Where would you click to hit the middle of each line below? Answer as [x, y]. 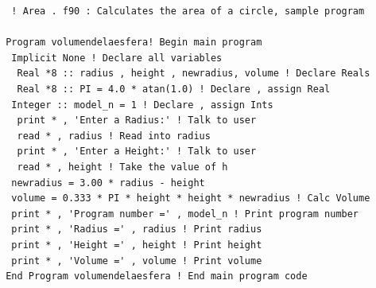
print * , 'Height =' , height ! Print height [137, 245]
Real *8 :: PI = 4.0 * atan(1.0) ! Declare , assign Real [174, 89]
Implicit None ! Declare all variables [117, 58]
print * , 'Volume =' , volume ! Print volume [137, 261]
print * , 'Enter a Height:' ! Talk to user [137, 152]
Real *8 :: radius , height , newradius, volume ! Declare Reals [194, 74]
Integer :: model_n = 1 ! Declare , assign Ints [142, 105]
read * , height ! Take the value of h [122, 167]
